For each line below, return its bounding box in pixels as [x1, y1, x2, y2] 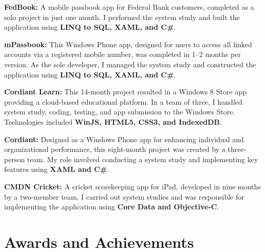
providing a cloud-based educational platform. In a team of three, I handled [4, 96, 242, 107]
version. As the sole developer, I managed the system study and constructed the [4, 59, 256, 69]
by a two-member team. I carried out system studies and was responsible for [4, 191, 244, 202]
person [4, 153, 25, 164]
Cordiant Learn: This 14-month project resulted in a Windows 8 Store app [4, 86, 247, 97]
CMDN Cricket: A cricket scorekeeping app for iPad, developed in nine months [4, 181, 261, 191]
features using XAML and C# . [4, 164, 109, 175]
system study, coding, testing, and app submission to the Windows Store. [4, 106, 235, 117]
